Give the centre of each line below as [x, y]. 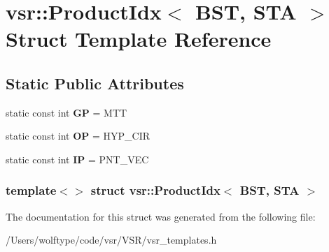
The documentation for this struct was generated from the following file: [161, 216]
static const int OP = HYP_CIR [78, 136]
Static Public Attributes [95, 83]
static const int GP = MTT [66, 112]
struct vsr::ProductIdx [155, 190]
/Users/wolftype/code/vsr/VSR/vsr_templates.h [111, 240]
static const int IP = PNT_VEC [77, 159]
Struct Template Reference [139, 39]
